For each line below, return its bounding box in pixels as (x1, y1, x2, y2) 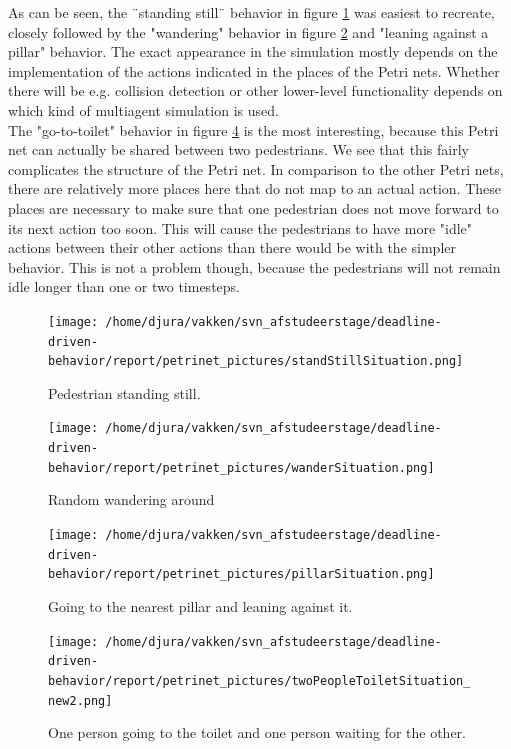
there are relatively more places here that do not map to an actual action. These (8, 178, 502, 199)
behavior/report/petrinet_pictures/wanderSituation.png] (48, 460, 435, 475)
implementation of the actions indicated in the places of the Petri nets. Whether (8, 60, 500, 81)
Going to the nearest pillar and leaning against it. (48, 596, 353, 616)
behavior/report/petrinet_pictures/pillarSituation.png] (48, 567, 435, 582)
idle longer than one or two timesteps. (8, 276, 240, 297)
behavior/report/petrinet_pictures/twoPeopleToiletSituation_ (48, 673, 471, 688)
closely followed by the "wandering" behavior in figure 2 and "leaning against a (8, 21, 489, 42)
